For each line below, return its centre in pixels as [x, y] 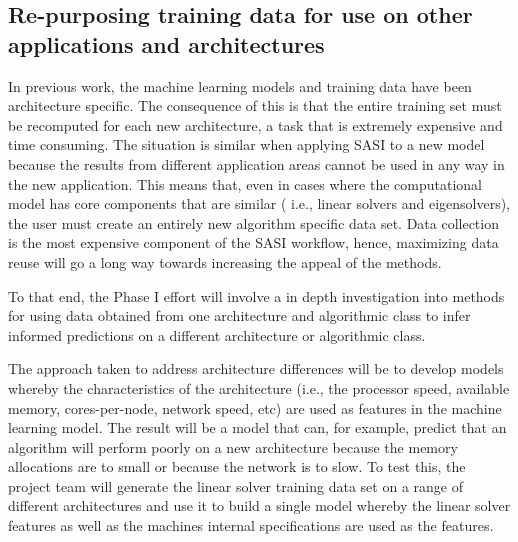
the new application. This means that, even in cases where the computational [245, 183]
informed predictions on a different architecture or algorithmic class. [217, 334]
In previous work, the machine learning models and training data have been [240, 85]
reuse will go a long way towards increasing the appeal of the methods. [225, 261]
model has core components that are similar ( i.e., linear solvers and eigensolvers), [259, 203]
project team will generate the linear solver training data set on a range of [235, 485]
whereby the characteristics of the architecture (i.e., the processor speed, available [259, 387]
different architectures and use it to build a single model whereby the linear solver [259, 505]
